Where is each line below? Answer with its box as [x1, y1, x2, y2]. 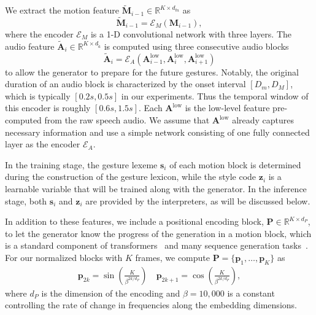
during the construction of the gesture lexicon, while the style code [5, 170, 256, 183]
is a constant [227, 286, 275, 299]
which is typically [5, 89, 71, 102]
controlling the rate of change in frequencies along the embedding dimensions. [5, 298, 297, 311]
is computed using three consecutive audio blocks [104, 39, 289, 52]
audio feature [5, 39, 55, 52]
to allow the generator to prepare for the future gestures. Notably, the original [5, 65, 299, 78]
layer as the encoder [5, 138, 80, 150]
